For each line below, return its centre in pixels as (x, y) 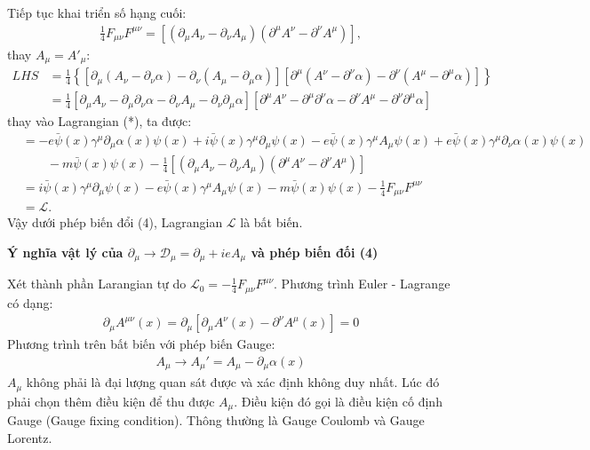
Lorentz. (30, 437)
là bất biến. (271, 222)
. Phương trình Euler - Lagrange (362, 284)
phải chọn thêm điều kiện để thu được (111, 401)
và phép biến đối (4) (315, 252)
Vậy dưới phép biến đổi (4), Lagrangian (115, 222)
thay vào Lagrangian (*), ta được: (100, 121)
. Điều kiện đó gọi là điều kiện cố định (338, 401)
